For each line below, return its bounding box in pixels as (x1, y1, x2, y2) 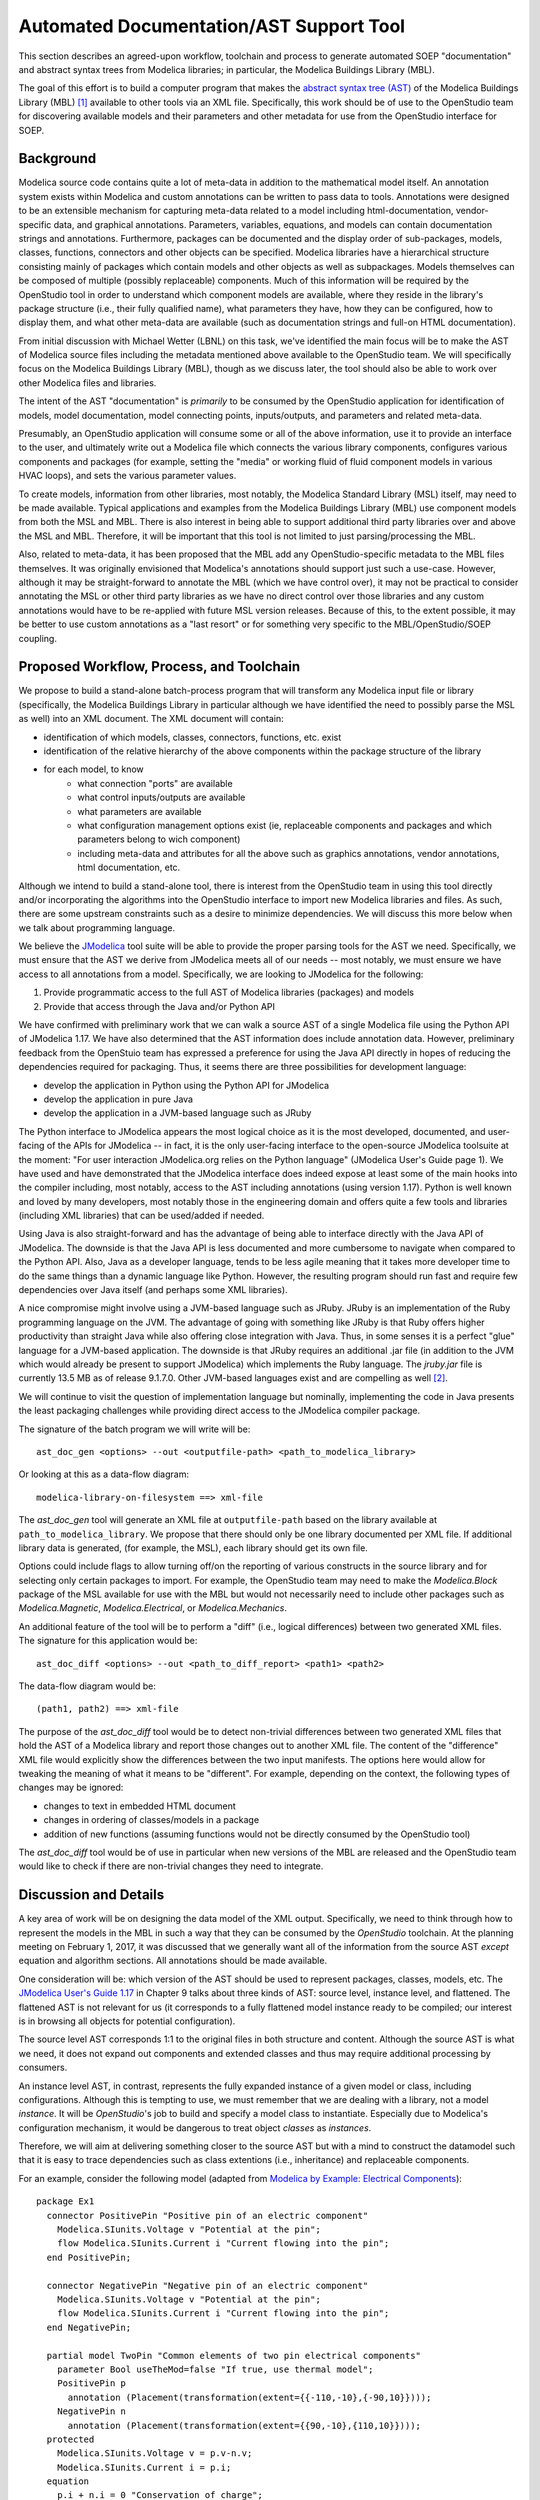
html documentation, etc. (77, 861, 181, 874)
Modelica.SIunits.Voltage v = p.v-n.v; (56, 2448, 253, 2459)
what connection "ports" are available (77, 777, 234, 789)
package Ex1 (36, 2196, 95, 2207)
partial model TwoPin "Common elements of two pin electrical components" (46, 2350, 422, 2361)
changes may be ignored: (18, 1781, 124, 1794)
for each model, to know (43, 763, 144, 775)
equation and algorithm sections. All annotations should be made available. (18, 1955, 328, 1967)
